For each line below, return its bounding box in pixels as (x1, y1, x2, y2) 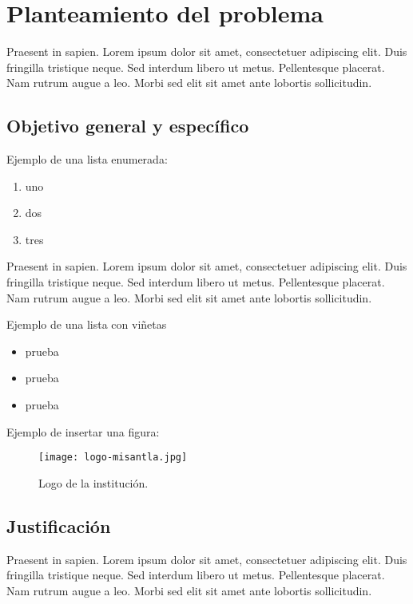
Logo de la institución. (38, 474, 149, 491)
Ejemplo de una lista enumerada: (6, 151, 168, 168)
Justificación (6, 513, 111, 538)
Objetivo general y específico (6, 113, 249, 138)
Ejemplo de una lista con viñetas (6, 316, 167, 333)
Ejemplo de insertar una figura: (6, 423, 160, 440)
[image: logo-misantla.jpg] (38, 452, 188, 464)
